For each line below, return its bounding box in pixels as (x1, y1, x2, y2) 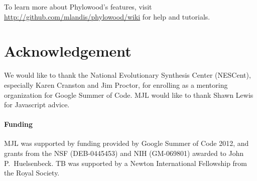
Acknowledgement (4, 41, 132, 61)
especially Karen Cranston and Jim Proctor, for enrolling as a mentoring (4, 79, 228, 90)
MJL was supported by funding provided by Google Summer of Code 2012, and (4, 138, 249, 148)
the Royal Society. (4, 167, 60, 178)
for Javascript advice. (4, 99, 70, 110)
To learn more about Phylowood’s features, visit (4, 2, 152, 12)
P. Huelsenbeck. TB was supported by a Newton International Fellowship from (4, 157, 247, 168)
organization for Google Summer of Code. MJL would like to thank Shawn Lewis (4, 89, 253, 100)
